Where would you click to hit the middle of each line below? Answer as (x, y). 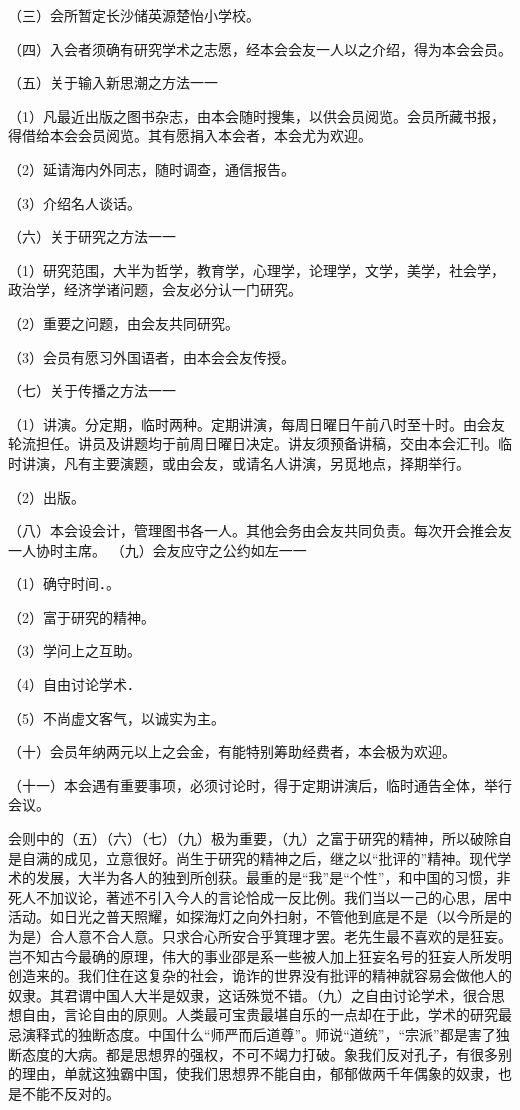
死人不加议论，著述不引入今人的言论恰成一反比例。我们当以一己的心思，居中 (260, 896)
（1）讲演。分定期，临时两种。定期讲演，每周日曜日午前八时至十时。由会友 (256, 423)
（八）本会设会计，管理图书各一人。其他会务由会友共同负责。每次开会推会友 (260, 530)
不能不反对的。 (70, 1092)
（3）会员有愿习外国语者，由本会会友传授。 (151, 356)
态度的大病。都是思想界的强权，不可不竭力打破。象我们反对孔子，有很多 (259, 1053)
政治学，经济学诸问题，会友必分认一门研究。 (155, 289)
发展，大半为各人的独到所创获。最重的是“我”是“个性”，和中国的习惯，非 (273, 877)
